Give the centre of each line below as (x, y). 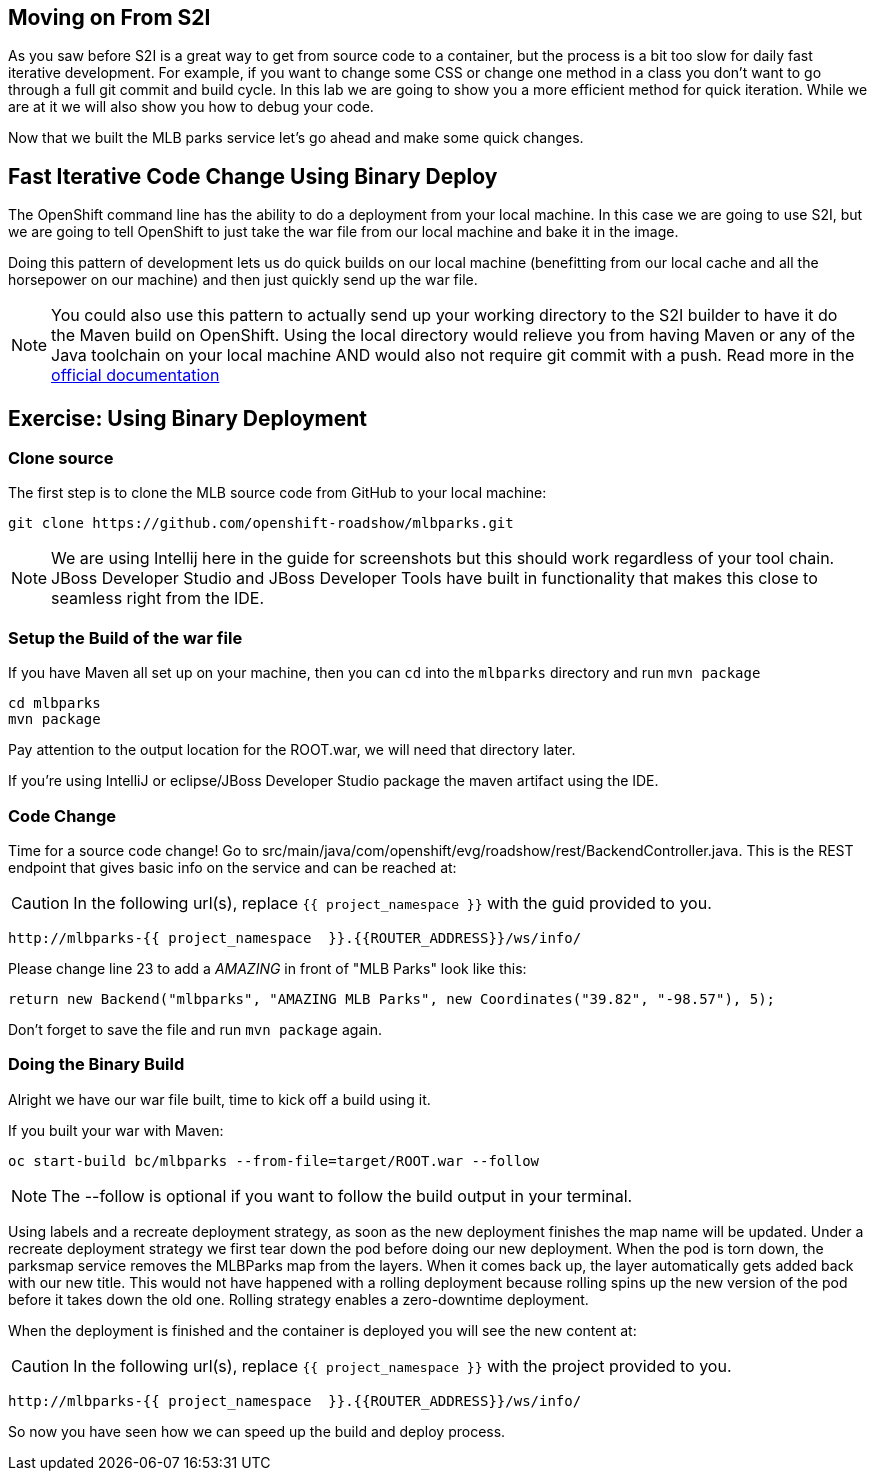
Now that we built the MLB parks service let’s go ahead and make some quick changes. (296, 138)
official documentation (135, 375)
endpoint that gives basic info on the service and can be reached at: (232, 867)
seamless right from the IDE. (158, 598)
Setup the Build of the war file (125, 637)
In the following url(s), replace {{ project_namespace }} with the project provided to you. (402, 1365)
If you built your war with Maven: (116, 1130)
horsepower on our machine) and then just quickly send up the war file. (243, 280)
